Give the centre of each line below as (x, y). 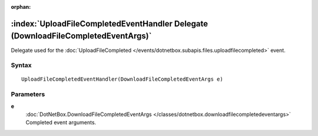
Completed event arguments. (61, 122)
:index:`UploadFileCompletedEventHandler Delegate (110, 24)
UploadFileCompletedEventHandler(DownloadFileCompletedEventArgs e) (122, 79)
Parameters (28, 94)
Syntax (21, 65)
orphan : (21, 7)
